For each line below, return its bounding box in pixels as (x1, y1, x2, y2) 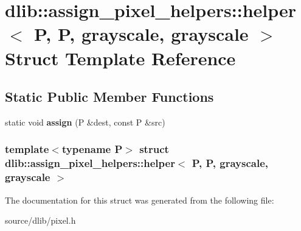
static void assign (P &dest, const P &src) (5, 115, 165, 128)
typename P (61, 141, 123, 157)
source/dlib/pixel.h (5, 214, 76, 227)
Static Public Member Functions (5, 87, 214, 106)
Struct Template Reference (5, 45, 236, 70)
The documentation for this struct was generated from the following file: (5, 193, 274, 206)
